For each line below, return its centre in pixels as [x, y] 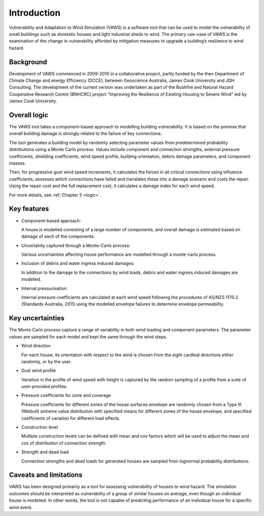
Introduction [35, 13]
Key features [29, 209]
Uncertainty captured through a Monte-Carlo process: [76, 246]
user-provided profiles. [44, 387]
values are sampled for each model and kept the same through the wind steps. [88, 337]
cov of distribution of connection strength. [64, 443]
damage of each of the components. [58, 236]
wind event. [21, 507]
